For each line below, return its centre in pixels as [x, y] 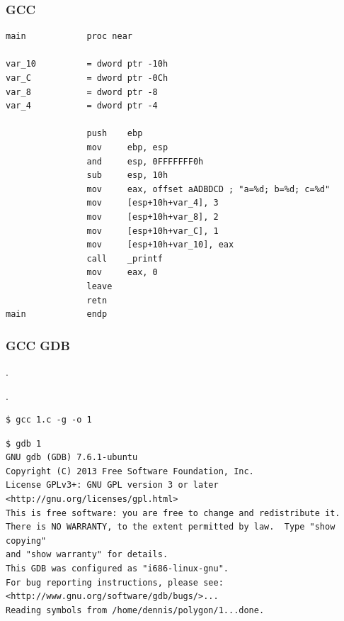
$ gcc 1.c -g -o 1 [49, 420]
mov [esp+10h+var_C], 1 [153, 231]
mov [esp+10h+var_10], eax [160, 245]
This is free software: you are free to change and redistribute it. [173, 513]
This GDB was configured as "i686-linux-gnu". [117, 569]
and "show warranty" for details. [87, 555]
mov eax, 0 [122, 273]
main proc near [69, 37]
